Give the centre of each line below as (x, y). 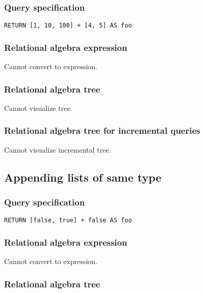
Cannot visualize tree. (38, 108)
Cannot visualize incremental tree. (58, 149)
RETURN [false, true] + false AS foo (68, 221)
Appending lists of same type (83, 177)
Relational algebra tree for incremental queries (102, 130)
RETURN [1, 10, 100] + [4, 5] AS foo (68, 26)
